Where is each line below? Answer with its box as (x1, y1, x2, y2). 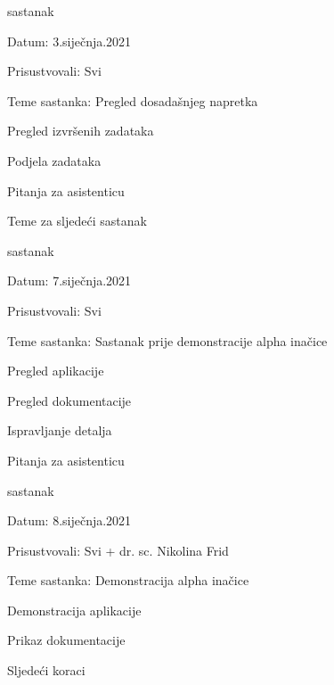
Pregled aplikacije (7, 361, 104, 380)
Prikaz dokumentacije (7, 631, 126, 649)
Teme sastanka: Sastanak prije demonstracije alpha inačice (7, 331, 328, 350)
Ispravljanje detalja (7, 421, 112, 440)
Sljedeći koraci (7, 661, 86, 680)
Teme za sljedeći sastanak (7, 211, 147, 230)
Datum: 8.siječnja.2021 (7, 511, 132, 530)
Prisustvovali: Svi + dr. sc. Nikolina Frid (7, 541, 229, 559)
